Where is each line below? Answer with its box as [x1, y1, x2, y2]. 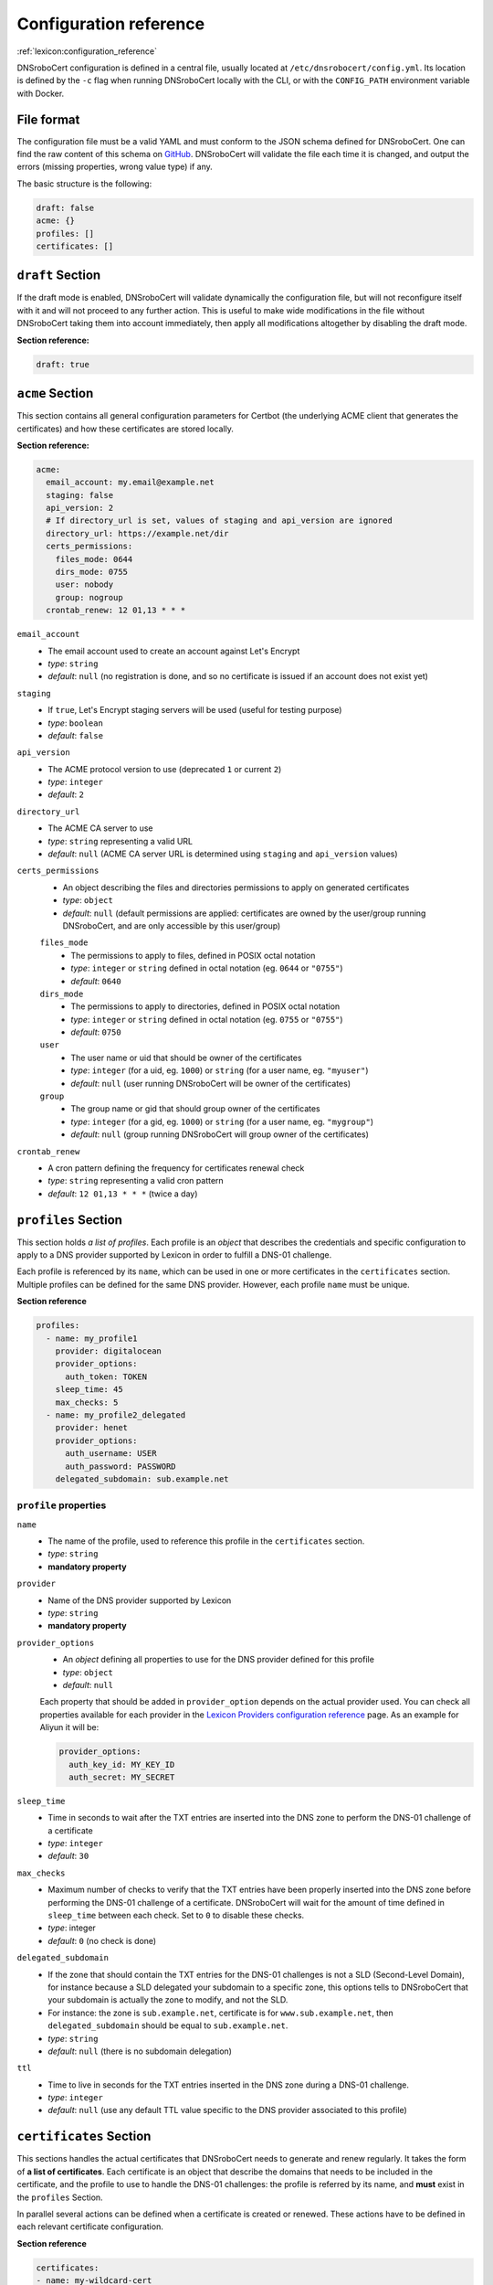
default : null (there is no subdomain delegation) [47, 2046, 233, 2056]
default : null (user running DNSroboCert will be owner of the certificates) [70, 1078, 351, 1089]
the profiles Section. [16, 2192, 104, 2203]
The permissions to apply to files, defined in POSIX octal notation [70, 950, 316, 961]
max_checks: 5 [55, 1397, 119, 1408]
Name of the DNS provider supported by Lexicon [47, 1595, 232, 1606]
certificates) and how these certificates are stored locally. [16, 423, 235, 434]
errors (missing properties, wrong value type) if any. [16, 161, 214, 173]
